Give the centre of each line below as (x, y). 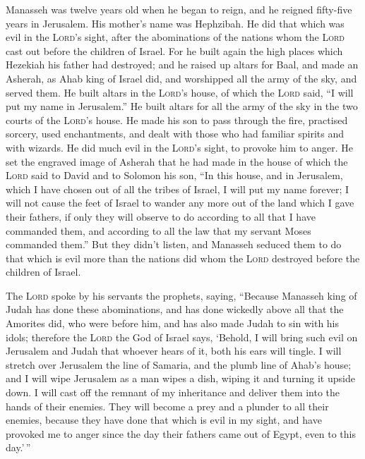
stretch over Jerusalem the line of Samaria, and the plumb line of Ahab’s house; (179, 364)
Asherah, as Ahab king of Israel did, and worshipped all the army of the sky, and (181, 78)
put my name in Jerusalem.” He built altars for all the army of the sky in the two (182, 106)
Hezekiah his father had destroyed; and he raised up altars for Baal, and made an (182, 65)
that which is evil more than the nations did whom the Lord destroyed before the (183, 258)
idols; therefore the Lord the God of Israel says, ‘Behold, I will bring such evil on (182, 337)
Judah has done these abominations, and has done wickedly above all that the (175, 309)
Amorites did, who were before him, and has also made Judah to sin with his (173, 323)
